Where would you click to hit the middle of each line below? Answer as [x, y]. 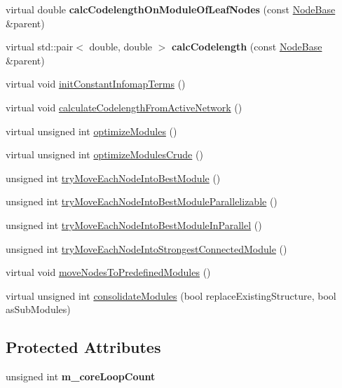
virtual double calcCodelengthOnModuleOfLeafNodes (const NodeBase [171, 9]
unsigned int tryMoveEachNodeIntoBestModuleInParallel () [134, 224]
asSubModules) [38, 309]
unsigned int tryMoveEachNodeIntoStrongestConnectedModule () [146, 248]
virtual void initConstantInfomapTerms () [96, 84]
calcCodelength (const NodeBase [247, 47]
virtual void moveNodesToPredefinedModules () [108, 272]
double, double [121, 47]
